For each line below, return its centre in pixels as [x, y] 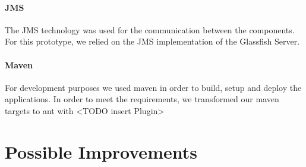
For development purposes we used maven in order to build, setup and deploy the [153, 87]
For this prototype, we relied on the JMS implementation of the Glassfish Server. [152, 41]
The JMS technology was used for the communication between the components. [150, 29]
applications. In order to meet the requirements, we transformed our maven [142, 99]
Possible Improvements [101, 151]
